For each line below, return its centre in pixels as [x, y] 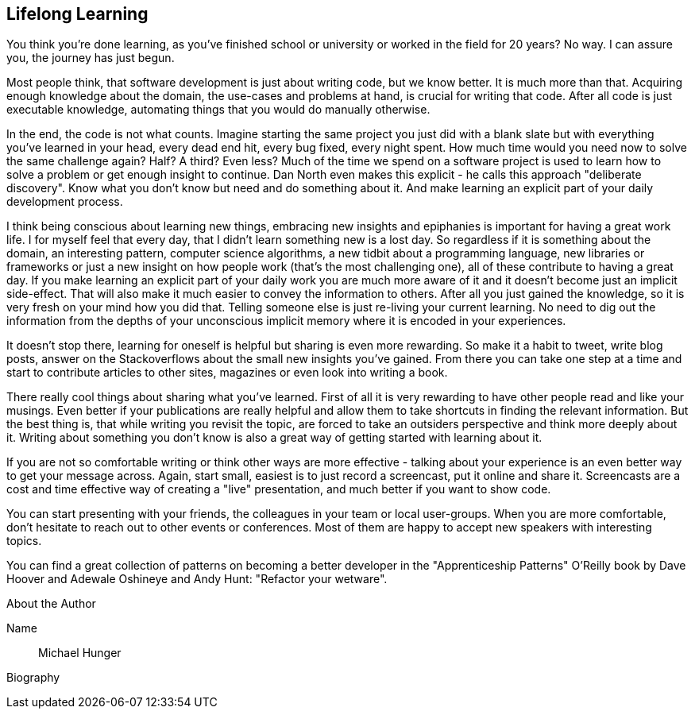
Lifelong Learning [77, 14]
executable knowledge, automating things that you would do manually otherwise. [218, 110]
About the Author [51, 604]
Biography [33, 678]
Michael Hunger [80, 653]
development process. [65, 202]
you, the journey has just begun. [91, 58]
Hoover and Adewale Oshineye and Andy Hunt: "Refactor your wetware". [197, 579]
